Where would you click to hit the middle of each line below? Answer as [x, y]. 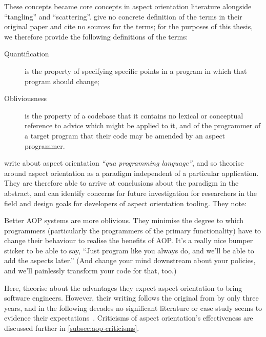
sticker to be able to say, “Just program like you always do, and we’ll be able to [129, 250]
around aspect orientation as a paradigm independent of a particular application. [131, 173]
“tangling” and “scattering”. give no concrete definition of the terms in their [123, 16]
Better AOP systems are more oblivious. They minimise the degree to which [124, 220]
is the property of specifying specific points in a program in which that [136, 71]
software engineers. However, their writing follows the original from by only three [131, 298]
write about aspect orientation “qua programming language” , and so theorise [124, 163]
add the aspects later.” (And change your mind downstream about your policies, [130, 260]
